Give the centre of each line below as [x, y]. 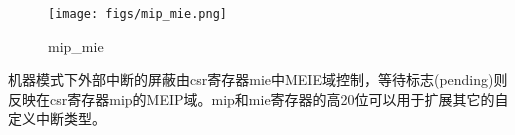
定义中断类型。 [57, 118]
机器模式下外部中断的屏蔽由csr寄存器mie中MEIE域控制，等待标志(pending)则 [258, 79]
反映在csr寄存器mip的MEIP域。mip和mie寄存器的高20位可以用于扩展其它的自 [258, 98]
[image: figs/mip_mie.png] [137, 14]
